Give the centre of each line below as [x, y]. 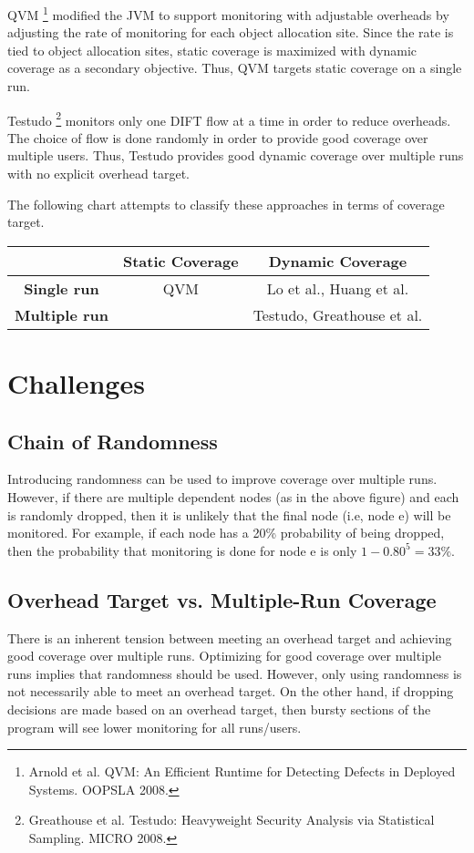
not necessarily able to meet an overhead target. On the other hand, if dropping [231, 691]
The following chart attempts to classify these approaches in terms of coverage [226, 204]
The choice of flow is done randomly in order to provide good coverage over [218, 137]
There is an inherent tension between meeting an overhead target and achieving [230, 637]
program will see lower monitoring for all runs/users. [155, 727]
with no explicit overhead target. [98, 174]
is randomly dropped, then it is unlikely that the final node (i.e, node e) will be [229, 514]
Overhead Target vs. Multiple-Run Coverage [222, 599]
